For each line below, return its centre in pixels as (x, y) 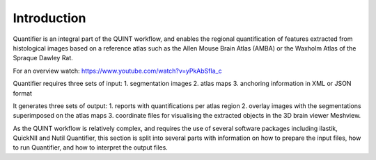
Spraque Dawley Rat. (43, 58)
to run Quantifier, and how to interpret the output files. (91, 148)
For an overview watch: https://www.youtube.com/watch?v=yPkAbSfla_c (117, 71)
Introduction (49, 18)
